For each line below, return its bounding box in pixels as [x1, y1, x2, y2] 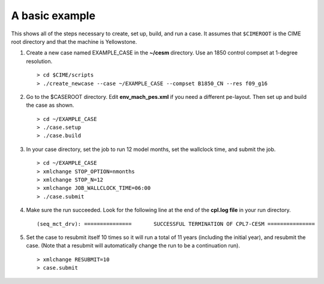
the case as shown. [26, 102, 74, 109]
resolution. [26, 58, 53, 65]
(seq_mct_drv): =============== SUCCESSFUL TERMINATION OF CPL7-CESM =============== [37, 220, 315, 227]
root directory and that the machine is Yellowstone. [11, 38, 137, 45]
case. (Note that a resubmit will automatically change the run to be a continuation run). [26, 242, 240, 249]
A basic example [11, 9, 96, 22]
